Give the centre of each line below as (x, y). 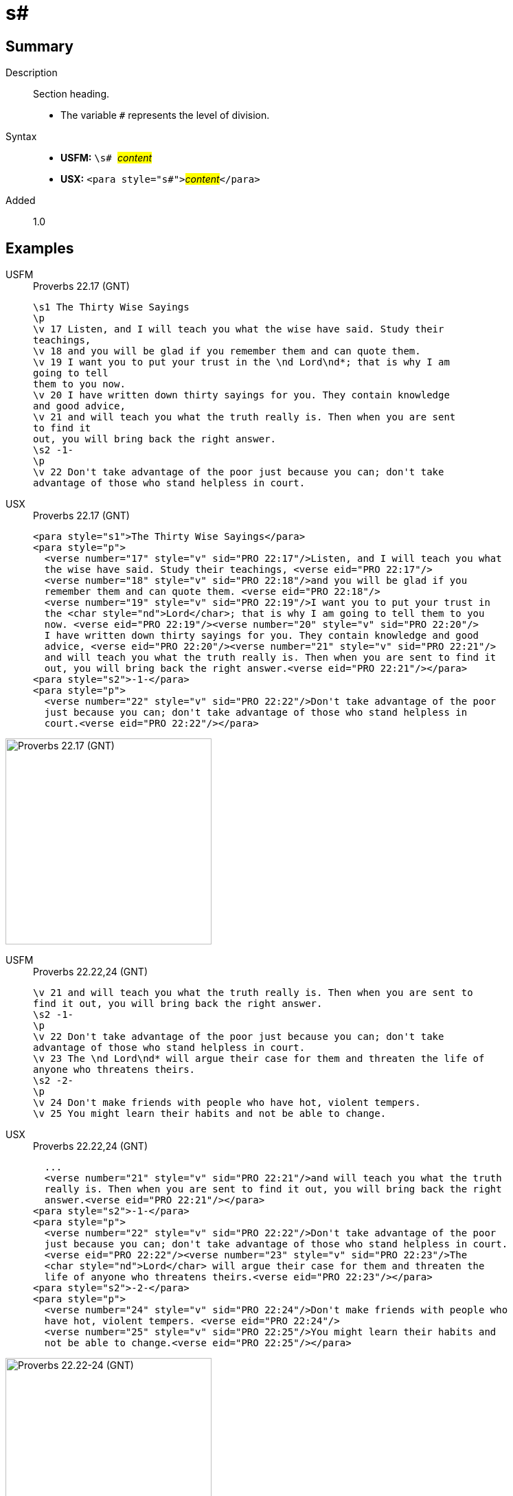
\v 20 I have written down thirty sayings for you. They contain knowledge (241, 395)
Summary (39, 46)
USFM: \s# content (106, 158)
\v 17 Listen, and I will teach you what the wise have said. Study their (239, 329)
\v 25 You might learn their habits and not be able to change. (210, 1114)
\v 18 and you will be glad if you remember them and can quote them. (227, 351)
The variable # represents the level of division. (165, 115)
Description (32, 73)
